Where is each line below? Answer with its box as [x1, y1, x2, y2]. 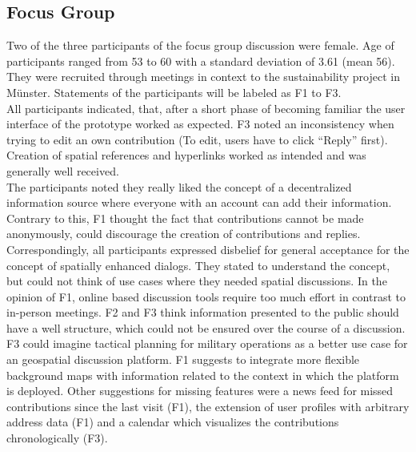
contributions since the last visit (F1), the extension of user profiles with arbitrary [6, 398, 410, 414]
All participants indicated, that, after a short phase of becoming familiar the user [6, 99, 406, 116]
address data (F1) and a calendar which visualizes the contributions [6, 414, 339, 430]
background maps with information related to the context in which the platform [6, 366, 399, 383]
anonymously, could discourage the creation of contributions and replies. [6, 225, 361, 242]
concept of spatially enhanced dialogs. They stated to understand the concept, [6, 256, 390, 273]
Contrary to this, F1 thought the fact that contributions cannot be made [6, 209, 364, 226]
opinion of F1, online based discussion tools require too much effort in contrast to [6, 288, 406, 305]
